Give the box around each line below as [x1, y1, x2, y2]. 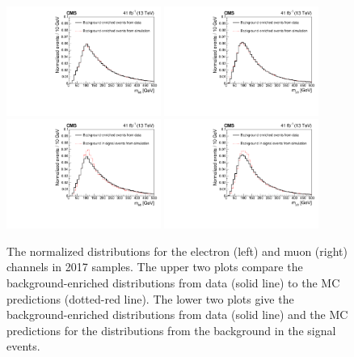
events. [6, 338, 40, 355]
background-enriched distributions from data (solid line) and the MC [6, 306, 348, 323]
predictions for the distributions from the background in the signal [6, 321, 336, 338]
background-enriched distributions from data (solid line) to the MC [6, 274, 340, 291]
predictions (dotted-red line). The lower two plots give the [6, 290, 294, 307]
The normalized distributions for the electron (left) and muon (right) [6, 242, 348, 259]
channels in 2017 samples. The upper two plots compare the [6, 258, 303, 275]
